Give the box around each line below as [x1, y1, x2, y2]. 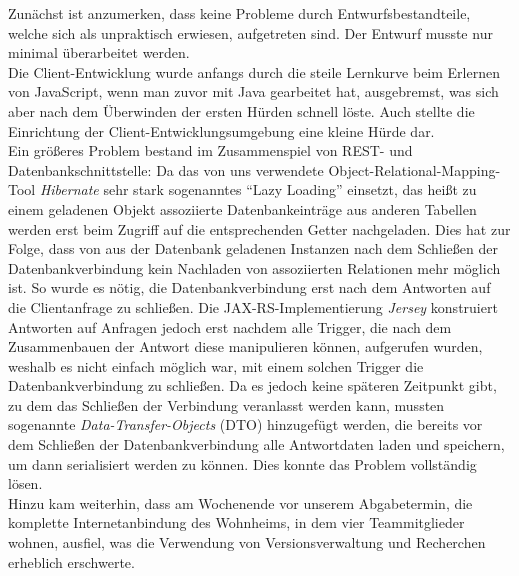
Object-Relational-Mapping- [328, 159, 501, 180]
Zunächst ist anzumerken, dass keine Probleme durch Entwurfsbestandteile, [8, 3, 471, 23]
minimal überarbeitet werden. [8, 42, 190, 63]
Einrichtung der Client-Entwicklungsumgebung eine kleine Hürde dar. [8, 120, 435, 141]
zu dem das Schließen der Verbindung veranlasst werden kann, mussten [8, 394, 445, 415]
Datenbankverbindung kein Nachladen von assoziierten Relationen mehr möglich [8, 257, 501, 278]
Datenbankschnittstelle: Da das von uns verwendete [8, 159, 324, 180]
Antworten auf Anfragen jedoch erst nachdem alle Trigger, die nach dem [8, 316, 452, 337]
